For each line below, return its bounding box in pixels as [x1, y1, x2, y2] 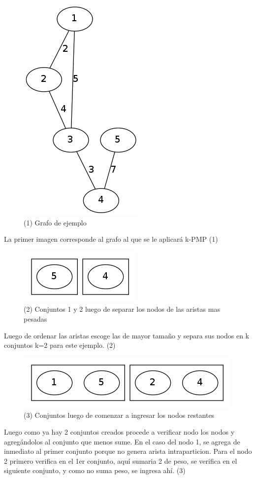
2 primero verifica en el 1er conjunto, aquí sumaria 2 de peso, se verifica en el [4, 455, 237, 466]
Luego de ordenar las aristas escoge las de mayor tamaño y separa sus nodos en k [4, 330, 250, 340]
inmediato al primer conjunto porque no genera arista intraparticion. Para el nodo [4, 446, 252, 456]
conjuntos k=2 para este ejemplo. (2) [4, 340, 116, 350]
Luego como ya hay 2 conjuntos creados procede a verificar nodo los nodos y [4, 426, 235, 437]
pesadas [24, 313, 47, 324]
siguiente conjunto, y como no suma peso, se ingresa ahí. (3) [4, 465, 186, 476]
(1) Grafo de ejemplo [24, 217, 87, 227]
